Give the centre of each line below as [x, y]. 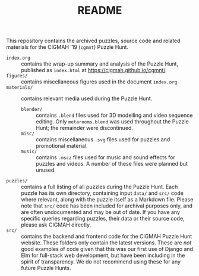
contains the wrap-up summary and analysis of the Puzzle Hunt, [100, 64]
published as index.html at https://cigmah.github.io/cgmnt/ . [94, 70]
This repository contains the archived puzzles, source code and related [93, 41]
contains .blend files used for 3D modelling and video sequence [114, 115]
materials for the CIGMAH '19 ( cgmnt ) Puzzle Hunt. [67, 47]
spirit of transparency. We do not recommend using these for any [101, 262]
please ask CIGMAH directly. [56, 225]
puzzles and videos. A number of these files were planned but [112, 164]
